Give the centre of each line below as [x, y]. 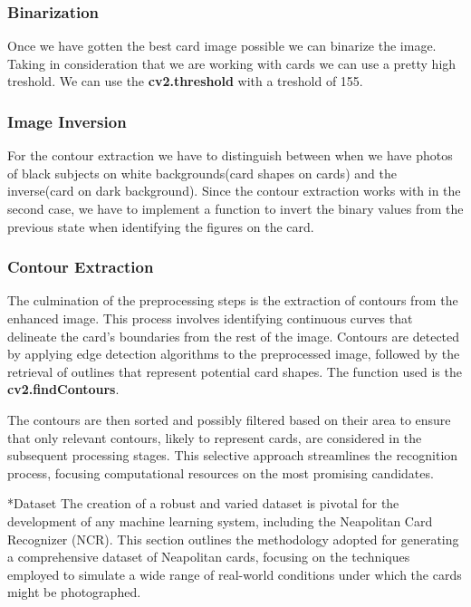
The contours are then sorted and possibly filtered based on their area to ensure [229, 419]
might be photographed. [74, 592]
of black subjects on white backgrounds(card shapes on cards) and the [202, 173]
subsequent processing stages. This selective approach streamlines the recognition [233, 455]
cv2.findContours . [63, 389]
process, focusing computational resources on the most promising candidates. [221, 472]
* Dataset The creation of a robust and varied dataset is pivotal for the [203, 503]
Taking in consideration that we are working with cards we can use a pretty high [232, 63]
